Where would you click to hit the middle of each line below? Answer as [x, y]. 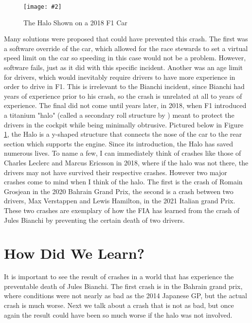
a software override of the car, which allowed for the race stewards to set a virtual [126, 48]
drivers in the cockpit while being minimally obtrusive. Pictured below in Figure [124, 124]
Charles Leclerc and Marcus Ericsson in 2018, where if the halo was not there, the [126, 162]
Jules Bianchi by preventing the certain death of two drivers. [94, 220]
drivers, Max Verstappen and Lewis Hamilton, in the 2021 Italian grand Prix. [120, 201]
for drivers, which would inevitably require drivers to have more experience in [120, 77]
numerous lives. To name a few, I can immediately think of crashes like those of [123, 153]
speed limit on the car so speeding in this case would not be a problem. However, [125, 58]
